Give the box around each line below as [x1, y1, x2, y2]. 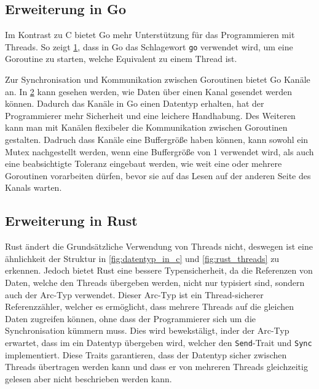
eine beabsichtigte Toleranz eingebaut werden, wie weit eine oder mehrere [5, 157, 282, 170]
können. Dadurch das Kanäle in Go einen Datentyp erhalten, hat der [5, 97, 264, 110]
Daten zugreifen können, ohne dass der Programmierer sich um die [5, 312, 256, 325]
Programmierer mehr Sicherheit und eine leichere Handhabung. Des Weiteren [5, 109, 296, 121]
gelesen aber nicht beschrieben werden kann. [5, 372, 172, 385]
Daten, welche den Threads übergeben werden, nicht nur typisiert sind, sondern [5, 275, 305, 288]
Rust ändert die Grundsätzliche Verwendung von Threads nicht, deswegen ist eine [5, 240, 313, 253]
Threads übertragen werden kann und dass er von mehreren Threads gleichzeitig [5, 360, 308, 373]
